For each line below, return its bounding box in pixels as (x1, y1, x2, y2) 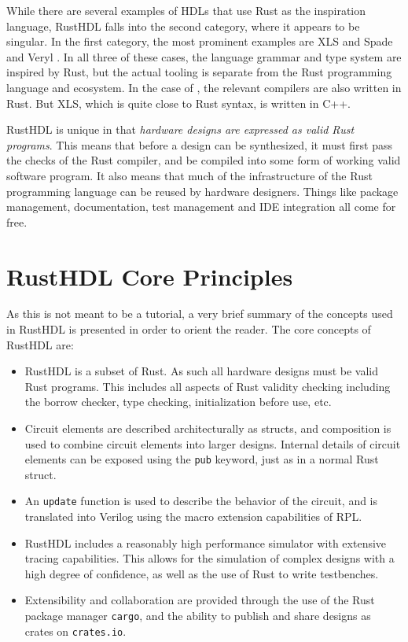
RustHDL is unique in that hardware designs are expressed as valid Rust (6, 121, 355, 138)
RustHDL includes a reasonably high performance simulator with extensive (24, 534, 387, 551)
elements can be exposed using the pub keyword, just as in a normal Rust (24, 451, 379, 467)
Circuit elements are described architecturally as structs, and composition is (24, 420, 391, 436)
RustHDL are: (6, 336, 74, 352)
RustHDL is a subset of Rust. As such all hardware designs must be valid (24, 363, 378, 379)
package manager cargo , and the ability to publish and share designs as (24, 607, 371, 624)
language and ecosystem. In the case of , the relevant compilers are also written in (6, 79, 402, 95)
